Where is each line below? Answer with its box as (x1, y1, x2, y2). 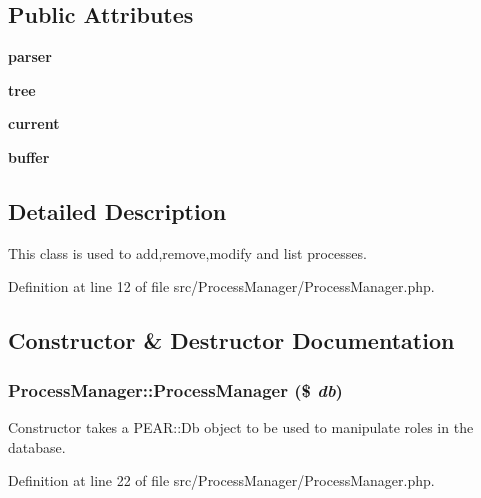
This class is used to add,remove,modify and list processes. (8, 242, 367, 263)
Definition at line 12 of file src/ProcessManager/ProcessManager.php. (8, 276, 435, 297)
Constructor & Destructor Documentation (8, 325, 455, 356)
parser (8, 46, 52, 67)
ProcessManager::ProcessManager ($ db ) (8, 377, 343, 402)
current (8, 113, 60, 134)
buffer (8, 146, 50, 167)
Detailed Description (8, 195, 227, 226)
